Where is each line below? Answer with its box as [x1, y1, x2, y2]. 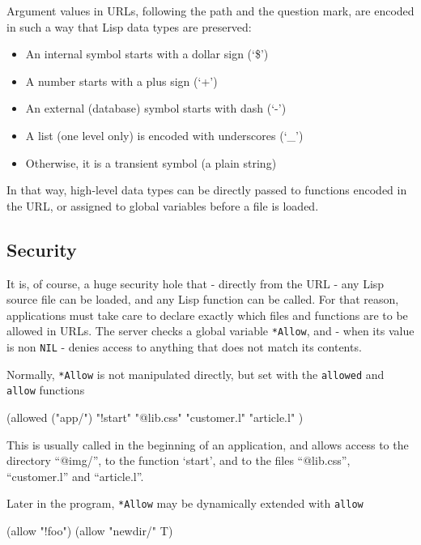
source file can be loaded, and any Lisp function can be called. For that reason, [6, 291, 399, 308]
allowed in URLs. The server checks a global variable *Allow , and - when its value [6, 322, 415, 339]
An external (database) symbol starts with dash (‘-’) [25, 100, 287, 117]
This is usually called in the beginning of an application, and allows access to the [6, 436, 409, 453]
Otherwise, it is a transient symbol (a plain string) [25, 154, 277, 171]
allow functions [6, 381, 85, 398]
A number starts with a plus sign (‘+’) [25, 72, 218, 89]
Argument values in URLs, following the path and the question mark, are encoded [6, 2, 415, 19]
